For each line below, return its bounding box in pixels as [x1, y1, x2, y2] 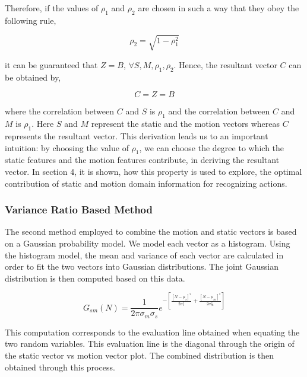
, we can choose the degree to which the [139, 141, 284, 154]
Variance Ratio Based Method [5, 202, 153, 217]
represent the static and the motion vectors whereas [91, 117, 280, 130]
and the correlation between [168, 105, 270, 117]
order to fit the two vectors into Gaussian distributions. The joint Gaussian [5, 260, 278, 273]
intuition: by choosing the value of [5, 141, 129, 154]
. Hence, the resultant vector [173, 58, 277, 71]
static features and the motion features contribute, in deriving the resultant [5, 154, 280, 166]
